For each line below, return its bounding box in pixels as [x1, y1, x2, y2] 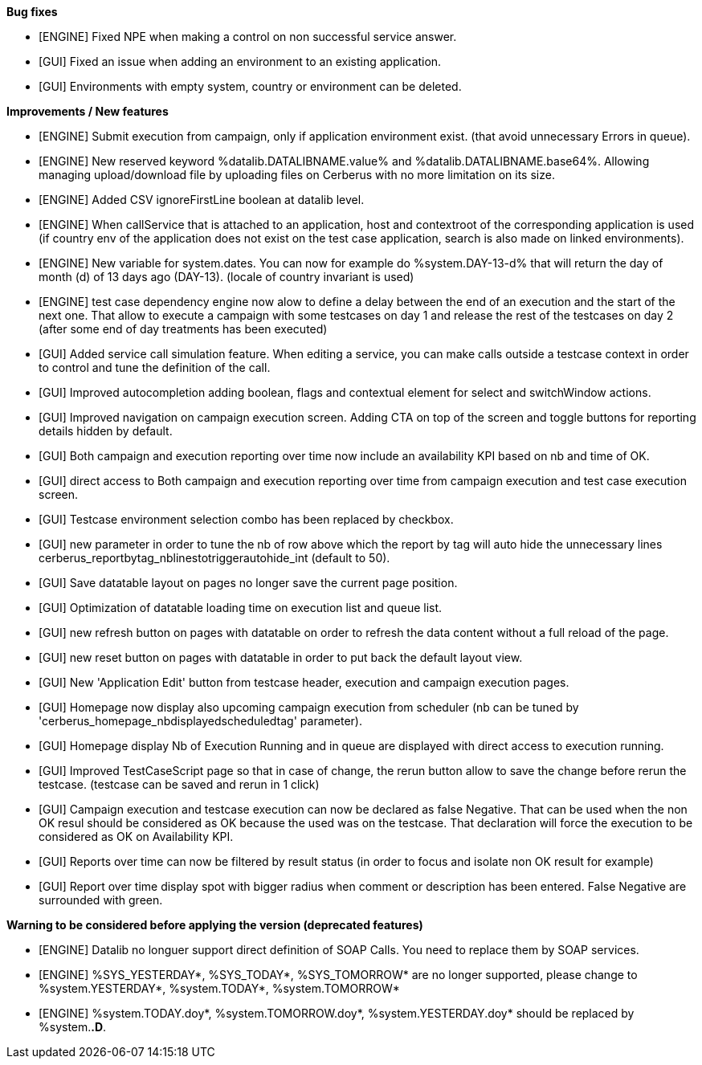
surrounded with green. [39, 893, 163, 907]
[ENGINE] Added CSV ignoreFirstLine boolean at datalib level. [39, 193, 365, 206]
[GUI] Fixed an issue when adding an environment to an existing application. [39, 55, 442, 68]
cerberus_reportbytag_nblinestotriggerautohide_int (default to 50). [39, 551, 390, 565]
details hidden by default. [39, 424, 173, 438]
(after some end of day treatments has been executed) [39, 322, 328, 336]
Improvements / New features [6, 104, 169, 118]
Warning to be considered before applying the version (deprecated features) [6, 918, 423, 932]
